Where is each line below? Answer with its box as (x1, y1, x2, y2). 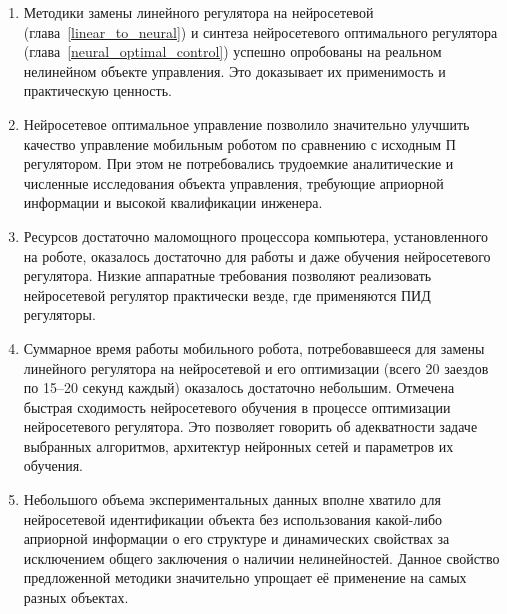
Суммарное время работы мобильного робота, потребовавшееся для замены (23, 337, 485, 358)
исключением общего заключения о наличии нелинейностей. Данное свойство (23, 547, 500, 568)
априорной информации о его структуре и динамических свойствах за (23, 528, 450, 549)
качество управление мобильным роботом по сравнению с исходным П (23, 133, 456, 154)
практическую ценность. (23, 80, 172, 101)
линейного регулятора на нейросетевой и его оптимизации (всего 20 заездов (23, 357, 489, 378)
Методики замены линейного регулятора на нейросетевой (23, 2, 374, 22)
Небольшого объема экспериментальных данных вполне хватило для (23, 489, 441, 510)
